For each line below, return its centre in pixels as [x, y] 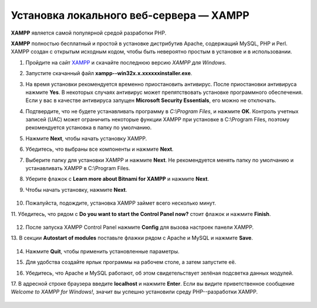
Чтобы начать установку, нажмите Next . [76, 189]
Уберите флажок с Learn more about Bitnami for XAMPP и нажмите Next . [117, 179]
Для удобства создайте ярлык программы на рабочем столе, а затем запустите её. [131, 262]
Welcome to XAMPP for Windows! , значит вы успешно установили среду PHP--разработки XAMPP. [134, 292]
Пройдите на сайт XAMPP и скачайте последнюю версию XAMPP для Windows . [126, 62]
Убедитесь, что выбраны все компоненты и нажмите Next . [100, 149]
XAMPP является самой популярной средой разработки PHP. [89, 33]
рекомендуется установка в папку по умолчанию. [89, 128]
